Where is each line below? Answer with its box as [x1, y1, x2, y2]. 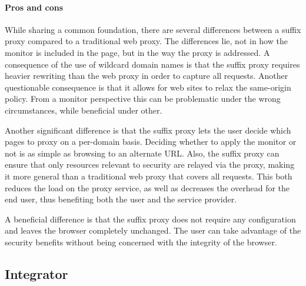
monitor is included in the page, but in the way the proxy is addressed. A [5, 46, 270, 58]
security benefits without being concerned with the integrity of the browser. [5, 235, 277, 248]
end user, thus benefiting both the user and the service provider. [5, 193, 237, 205]
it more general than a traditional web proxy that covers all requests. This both [5, 169, 292, 182]
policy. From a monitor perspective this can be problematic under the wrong [5, 92, 281, 105]
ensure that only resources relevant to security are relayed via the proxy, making [5, 158, 295, 171]
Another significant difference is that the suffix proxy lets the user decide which [5, 124, 291, 136]
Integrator [5, 264, 68, 282]
